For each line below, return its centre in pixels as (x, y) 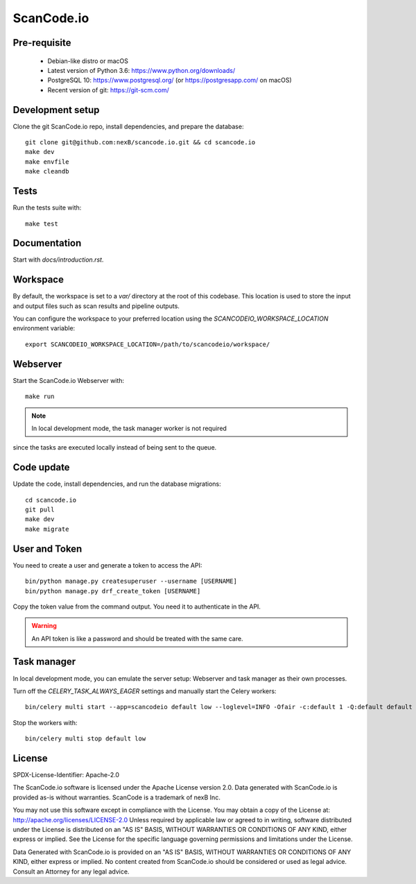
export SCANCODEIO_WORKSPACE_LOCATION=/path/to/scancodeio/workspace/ (148, 344)
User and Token (47, 549)
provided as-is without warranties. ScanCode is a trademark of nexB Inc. (117, 797)
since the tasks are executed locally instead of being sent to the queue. (115, 448)
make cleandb (47, 171)
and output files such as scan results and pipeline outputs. (96, 306)
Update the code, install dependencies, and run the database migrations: (117, 484)
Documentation (47, 243)
